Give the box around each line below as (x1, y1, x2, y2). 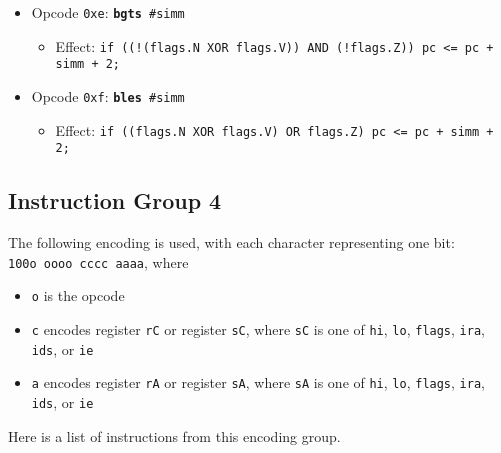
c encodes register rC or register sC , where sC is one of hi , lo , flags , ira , (31, 319, 485, 340)
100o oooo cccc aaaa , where (8, 251, 189, 272)
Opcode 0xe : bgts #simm (31, 2, 185, 22)
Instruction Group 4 (8, 185, 222, 216)
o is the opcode (31, 285, 125, 306)
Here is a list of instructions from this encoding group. (8, 425, 341, 446)
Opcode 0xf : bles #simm (31, 85, 185, 106)
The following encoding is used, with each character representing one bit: (8, 232, 455, 253)
